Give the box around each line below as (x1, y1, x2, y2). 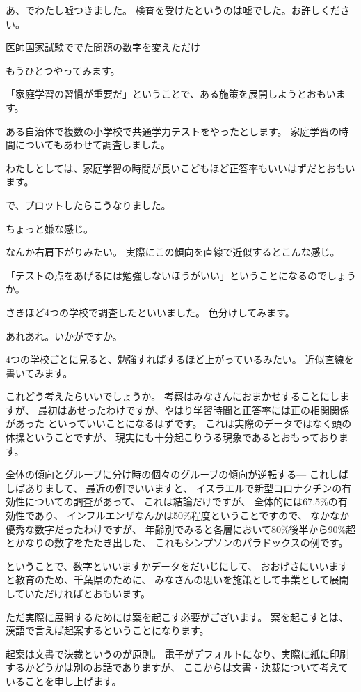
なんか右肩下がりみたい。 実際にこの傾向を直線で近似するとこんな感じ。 (6, 245, 340, 259)
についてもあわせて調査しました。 (15, 137, 170, 152)
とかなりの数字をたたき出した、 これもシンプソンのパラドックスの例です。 (6, 535, 348, 550)
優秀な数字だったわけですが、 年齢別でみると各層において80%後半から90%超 (6, 521, 356, 536)
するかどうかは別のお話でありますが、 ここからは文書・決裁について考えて (6, 660, 348, 675)
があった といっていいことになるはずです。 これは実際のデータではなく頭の (6, 416, 352, 431)
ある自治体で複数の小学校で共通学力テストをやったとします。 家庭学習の (6, 123, 339, 138)
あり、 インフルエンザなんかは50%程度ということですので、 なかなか (34, 508, 350, 523)
